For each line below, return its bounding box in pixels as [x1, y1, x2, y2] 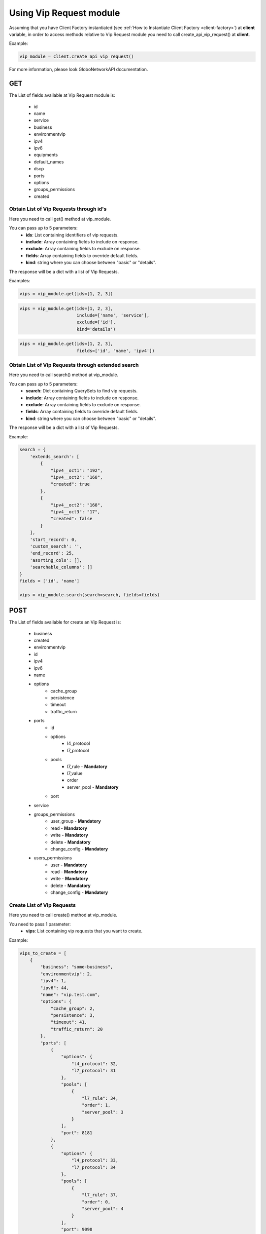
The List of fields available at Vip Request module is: [9, 92, 115, 98]
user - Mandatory [50, 862, 87, 868]
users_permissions [33, 855, 72, 861]
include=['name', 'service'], [76, 312, 150, 318]
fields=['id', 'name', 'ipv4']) [76, 348, 155, 353]
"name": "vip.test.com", [40, 992, 100, 997]
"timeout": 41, [50, 1019, 87, 1025]
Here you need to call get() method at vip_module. [9, 216, 111, 222]
